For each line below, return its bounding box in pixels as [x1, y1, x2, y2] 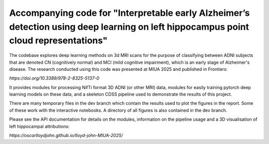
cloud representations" [9, 35, 108, 47]
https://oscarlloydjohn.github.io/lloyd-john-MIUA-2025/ [9, 133, 123, 139]
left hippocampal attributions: [9, 123, 70, 129]
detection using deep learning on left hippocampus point [9, 21, 249, 32]
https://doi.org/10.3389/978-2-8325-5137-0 [9, 75, 100, 81]
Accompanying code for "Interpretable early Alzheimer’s [9, 7, 250, 18]
